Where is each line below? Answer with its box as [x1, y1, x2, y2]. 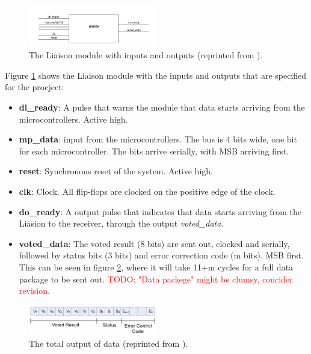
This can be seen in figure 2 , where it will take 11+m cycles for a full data [19, 260, 294, 273]
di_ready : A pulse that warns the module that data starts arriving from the [19, 100, 305, 113]
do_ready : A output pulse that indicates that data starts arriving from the [19, 205, 301, 218]
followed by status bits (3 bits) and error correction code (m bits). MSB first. [19, 249, 304, 261]
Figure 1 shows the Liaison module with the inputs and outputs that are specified [5, 69, 307, 81]
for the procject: [5, 81, 64, 93]
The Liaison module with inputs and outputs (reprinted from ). [29, 49, 263, 61]
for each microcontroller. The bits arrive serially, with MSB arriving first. [19, 144, 289, 157]
